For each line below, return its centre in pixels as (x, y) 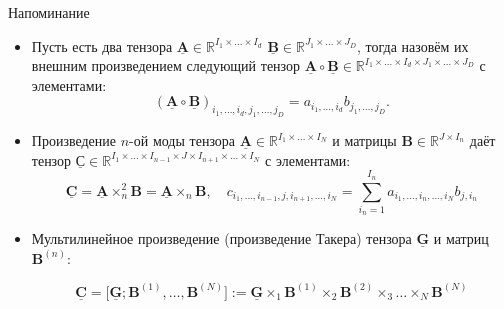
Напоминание (49, 12)
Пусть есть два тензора (102, 45)
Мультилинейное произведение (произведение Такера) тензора (221, 238)
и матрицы (364, 140)
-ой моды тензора (182, 140)
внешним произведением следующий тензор (166, 65)
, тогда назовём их (413, 45)
